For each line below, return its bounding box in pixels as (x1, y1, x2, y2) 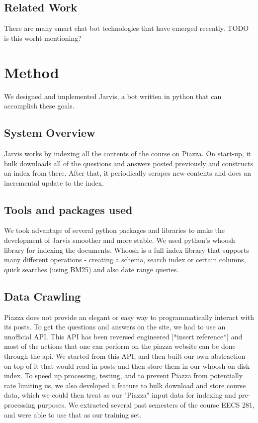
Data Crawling (4, 288, 81, 304)
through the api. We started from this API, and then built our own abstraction (4, 351, 246, 361)
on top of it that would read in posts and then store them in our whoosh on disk (4, 360, 250, 371)
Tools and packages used (4, 202, 133, 217)
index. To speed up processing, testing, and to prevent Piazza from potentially (4, 370, 243, 381)
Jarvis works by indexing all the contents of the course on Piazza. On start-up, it (4, 148, 251, 158)
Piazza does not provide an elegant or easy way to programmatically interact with (4, 312, 254, 322)
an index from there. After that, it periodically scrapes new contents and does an (4, 168, 252, 178)
